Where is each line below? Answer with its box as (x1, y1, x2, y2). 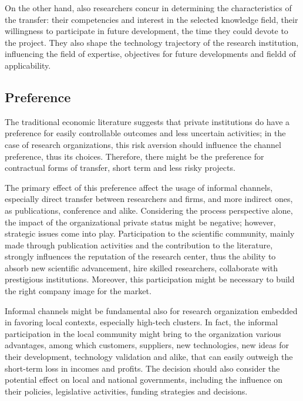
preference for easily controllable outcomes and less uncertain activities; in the (5, 127, 286, 139)
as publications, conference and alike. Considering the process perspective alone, (5, 204, 293, 216)
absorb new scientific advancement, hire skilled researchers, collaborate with (5, 261, 278, 274)
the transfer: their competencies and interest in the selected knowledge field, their (5, 13, 298, 25)
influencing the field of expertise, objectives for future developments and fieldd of (5, 48, 296, 60)
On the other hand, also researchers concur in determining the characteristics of (5, 2, 292, 14)
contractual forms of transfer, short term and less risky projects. (5, 161, 235, 174)
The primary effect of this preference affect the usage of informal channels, (5, 181, 273, 193)
